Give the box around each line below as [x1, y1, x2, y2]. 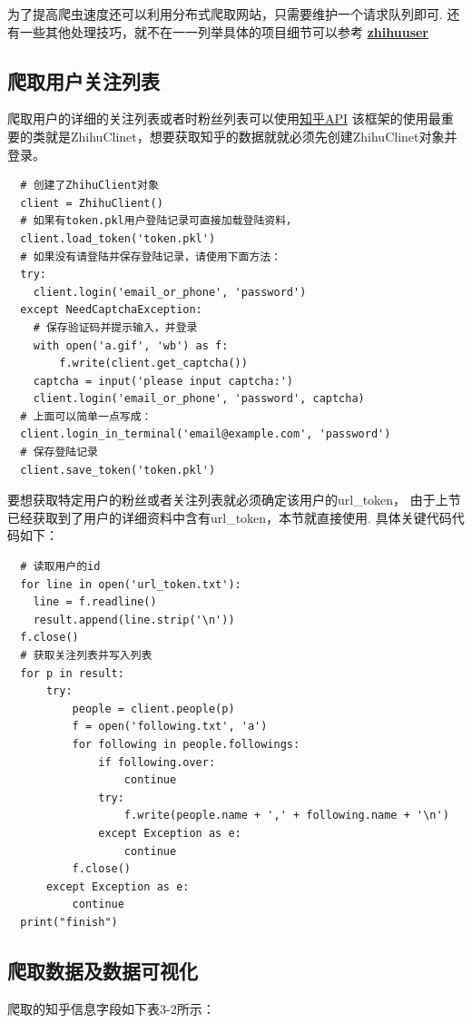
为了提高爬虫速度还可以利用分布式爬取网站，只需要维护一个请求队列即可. [7, 5, 443, 23]
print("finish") [20, 915, 118, 929]
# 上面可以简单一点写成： [20, 409, 152, 423]
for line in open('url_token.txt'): [20, 577, 241, 591]
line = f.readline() [33, 595, 157, 609]
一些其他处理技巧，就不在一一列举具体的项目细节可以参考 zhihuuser [19, 22, 428, 41]
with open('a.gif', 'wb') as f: [33, 339, 229, 352]
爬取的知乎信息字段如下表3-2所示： [7, 998, 215, 1018]
